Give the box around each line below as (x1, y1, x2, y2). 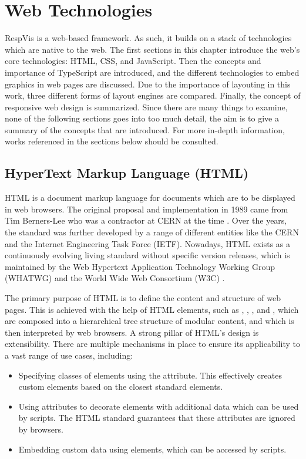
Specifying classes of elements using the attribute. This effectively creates (18, 369, 282, 381)
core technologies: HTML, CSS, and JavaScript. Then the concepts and (5, 55, 261, 67)
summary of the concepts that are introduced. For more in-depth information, (5, 123, 285, 136)
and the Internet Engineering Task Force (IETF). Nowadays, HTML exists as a (5, 237, 291, 249)
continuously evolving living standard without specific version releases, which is (5, 249, 290, 261)
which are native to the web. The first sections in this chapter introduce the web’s (5, 43, 300, 55)
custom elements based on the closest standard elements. (18, 380, 223, 393)
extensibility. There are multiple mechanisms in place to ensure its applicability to (5, 338, 300, 350)
